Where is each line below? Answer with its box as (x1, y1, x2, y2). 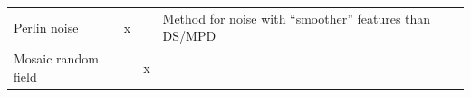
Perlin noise (14, 17, 79, 36)
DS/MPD (162, 26, 216, 45)
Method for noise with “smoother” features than (162, 8, 431, 27)
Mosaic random (14, 49, 99, 68)
